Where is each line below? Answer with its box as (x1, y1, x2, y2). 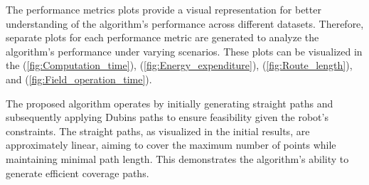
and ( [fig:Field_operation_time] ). (6, 71, 152, 86)
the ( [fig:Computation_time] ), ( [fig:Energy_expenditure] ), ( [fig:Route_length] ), (6, 58, 353, 73)
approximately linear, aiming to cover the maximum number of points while (6, 137, 336, 152)
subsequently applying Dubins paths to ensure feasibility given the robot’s (6, 110, 328, 125)
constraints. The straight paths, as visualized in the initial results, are (6, 123, 310, 138)
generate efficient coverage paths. (6, 165, 149, 180)
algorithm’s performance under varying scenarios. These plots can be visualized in (6, 43, 363, 58)
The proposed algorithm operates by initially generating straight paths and (6, 95, 333, 110)
